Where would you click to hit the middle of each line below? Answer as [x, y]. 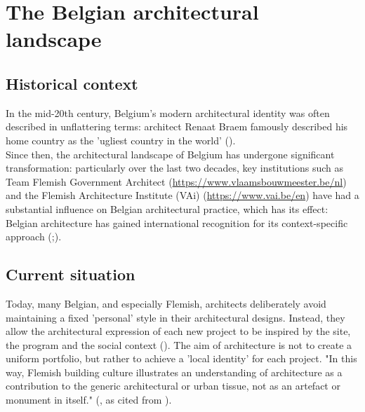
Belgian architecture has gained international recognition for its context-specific [177, 222]
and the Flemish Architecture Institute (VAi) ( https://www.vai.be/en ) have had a [182, 195]
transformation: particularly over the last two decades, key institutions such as [175, 168]
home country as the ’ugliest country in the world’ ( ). [121, 140]
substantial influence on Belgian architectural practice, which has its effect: [167, 208]
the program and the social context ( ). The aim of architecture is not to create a [179, 344]
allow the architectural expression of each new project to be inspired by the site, [178, 331]
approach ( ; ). [34, 236]
